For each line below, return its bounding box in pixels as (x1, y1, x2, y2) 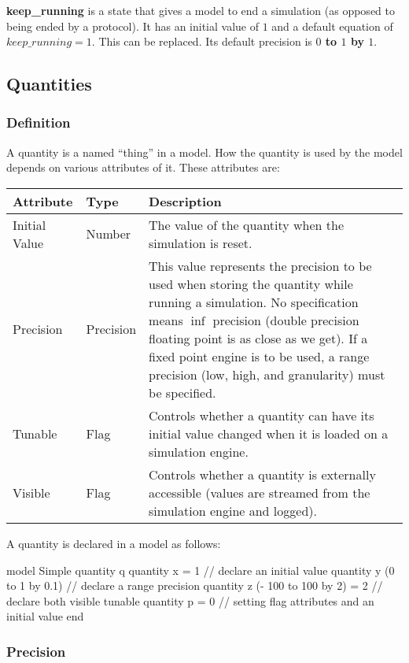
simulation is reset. (149, 233, 252, 252)
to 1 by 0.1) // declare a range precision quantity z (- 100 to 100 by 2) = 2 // (6, 577, 383, 594)
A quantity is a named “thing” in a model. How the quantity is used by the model (6, 143, 403, 160)
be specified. (149, 383, 216, 402)
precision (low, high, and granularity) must (149, 365, 385, 383)
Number (86, 224, 131, 243)
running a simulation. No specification (149, 292, 359, 311)
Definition (6, 113, 71, 132)
